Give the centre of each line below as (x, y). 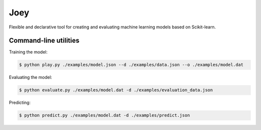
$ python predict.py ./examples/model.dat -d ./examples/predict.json (105, 115)
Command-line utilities (44, 41)
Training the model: (28, 52)
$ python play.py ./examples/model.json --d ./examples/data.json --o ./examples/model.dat (131, 65)
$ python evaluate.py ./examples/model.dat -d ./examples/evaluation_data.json (116, 90)
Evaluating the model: (31, 78)
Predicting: (20, 103)
